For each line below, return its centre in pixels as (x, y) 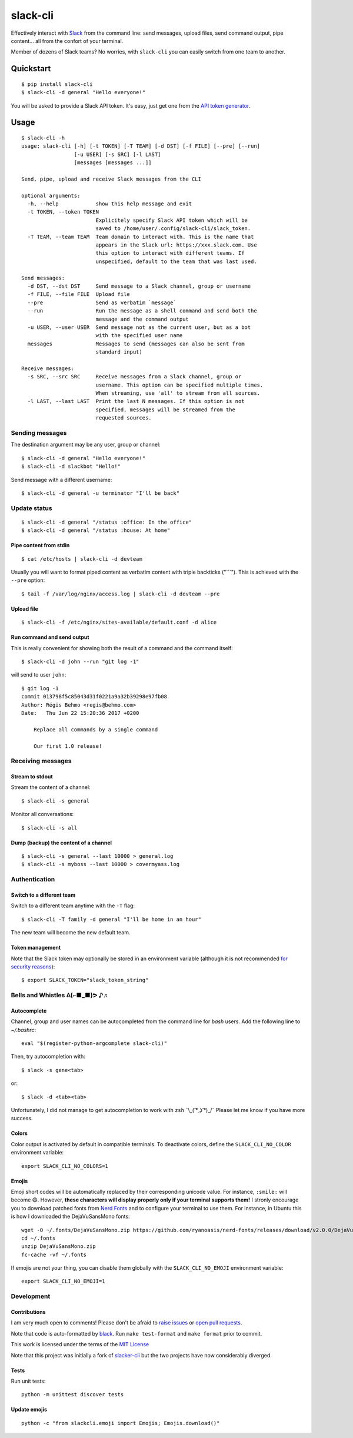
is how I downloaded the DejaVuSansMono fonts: (70, 1216)
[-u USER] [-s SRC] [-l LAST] (117, 154)
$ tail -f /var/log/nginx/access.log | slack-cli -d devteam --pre (121, 594)
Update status (31, 508)
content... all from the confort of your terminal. (67, 41)
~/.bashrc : (24, 1030)
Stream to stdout (32, 777)
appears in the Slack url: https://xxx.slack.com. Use (176, 245)
